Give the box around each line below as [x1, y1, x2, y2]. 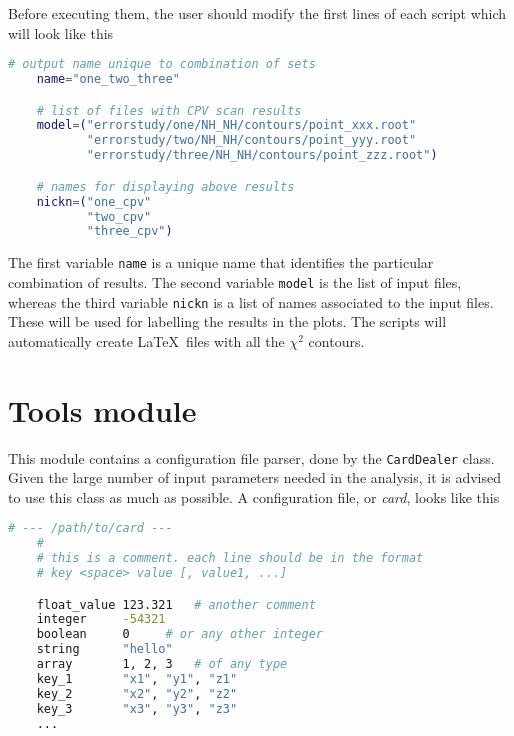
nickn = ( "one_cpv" [36, 194, 152, 209]
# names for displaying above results [36, 179, 295, 194]
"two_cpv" [86, 209, 152, 224]
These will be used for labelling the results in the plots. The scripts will [8, 311, 447, 332]
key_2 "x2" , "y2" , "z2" [36, 686, 238, 701]
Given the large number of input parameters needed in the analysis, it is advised [8, 467, 501, 488]
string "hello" [36, 642, 173, 657]
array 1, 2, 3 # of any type [36, 657, 288, 672]
